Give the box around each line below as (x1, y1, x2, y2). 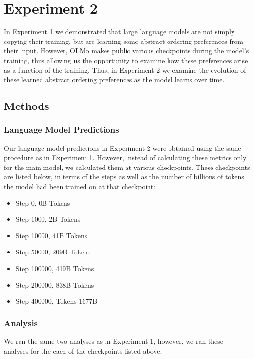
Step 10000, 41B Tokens (15, 230, 87, 240)
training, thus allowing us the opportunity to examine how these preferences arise (4, 55, 248, 65)
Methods (4, 98, 49, 113)
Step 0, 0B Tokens (15, 197, 70, 208)
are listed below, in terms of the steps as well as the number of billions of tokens (4, 171, 244, 182)
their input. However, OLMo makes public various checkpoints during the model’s (4, 45, 249, 56)
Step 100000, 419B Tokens (15, 263, 94, 274)
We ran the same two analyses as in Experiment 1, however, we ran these (4, 336, 224, 346)
